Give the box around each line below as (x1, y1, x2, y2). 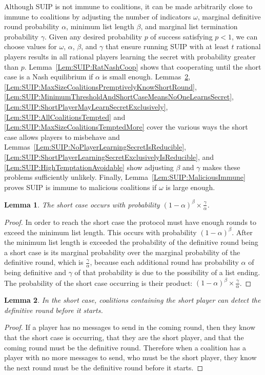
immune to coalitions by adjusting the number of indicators (4, 11, 191, 22)
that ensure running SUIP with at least (105, 41, 229, 52)
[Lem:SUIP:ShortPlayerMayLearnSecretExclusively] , (4, 101, 168, 112)
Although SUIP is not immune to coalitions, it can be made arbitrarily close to (4, 1, 253, 11)
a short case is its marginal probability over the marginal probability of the (4, 246, 240, 257)
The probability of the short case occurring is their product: (4, 277, 193, 288)
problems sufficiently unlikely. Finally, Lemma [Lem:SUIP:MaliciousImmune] (4, 172, 246, 182)
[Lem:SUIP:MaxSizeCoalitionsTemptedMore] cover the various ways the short (4, 121, 248, 132)
